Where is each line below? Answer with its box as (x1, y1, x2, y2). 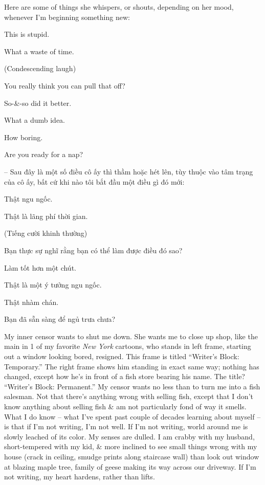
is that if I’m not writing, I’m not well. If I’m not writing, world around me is (4, 421, 248, 432)
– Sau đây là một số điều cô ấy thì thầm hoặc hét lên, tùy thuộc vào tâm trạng (4, 166, 253, 177)
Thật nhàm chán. (4, 296, 59, 307)
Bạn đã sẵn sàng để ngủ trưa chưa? (4, 314, 115, 324)
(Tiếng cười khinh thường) (4, 228, 87, 238)
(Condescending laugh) (4, 63, 76, 74)
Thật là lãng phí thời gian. (4, 210, 88, 221)
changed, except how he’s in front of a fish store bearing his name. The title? (4, 371, 245, 382)
